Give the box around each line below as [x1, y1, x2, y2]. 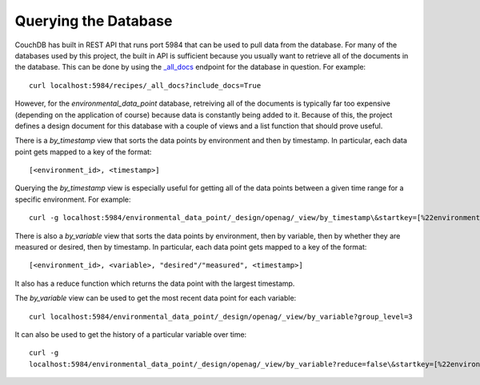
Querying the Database [14, 12, 173, 30]
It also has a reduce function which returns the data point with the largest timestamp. [14, 279, 295, 288]
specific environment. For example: [14, 195, 131, 204]
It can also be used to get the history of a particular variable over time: [14, 329, 247, 339]
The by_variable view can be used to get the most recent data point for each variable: [14, 293, 297, 303]
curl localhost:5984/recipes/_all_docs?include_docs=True [29, 81, 262, 90]
